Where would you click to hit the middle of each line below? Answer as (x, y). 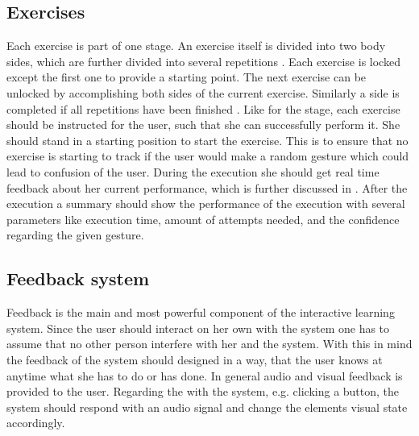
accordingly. (36, 423)
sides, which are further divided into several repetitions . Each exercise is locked (203, 61)
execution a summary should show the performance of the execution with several (206, 203)
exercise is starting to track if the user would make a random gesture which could (208, 156)
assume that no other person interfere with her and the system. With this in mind (209, 344)
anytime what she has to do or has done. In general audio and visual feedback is (205, 375)
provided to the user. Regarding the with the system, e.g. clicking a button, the (203, 391)
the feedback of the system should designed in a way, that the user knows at (195, 359)
